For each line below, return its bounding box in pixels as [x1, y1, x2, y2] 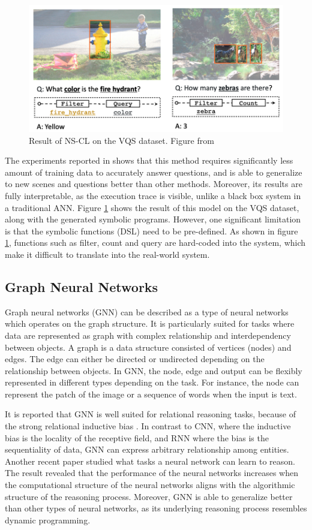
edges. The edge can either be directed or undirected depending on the [5, 353, 265, 365]
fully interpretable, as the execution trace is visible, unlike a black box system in [5, 189, 301, 201]
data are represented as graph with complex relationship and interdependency [5, 329, 291, 341]
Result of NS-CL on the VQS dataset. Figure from [29, 134, 214, 146]
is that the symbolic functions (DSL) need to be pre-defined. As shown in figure [5, 224, 298, 237]
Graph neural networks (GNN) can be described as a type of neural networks [5, 305, 289, 318]
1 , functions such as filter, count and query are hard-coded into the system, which [5, 236, 306, 249]
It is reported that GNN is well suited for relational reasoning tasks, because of [5, 408, 296, 420]
